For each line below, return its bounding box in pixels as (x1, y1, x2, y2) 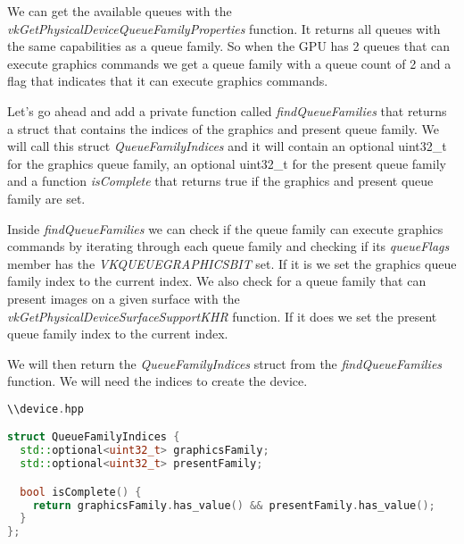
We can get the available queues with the (7, 2, 232, 20)
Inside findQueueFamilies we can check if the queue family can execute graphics (7, 219, 443, 238)
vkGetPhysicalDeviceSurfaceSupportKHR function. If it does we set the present (7, 306, 437, 325)
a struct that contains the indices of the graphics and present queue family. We (7, 119, 439, 138)
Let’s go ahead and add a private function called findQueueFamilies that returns (7, 101, 447, 120)
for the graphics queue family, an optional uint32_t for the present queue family (7, 154, 446, 172)
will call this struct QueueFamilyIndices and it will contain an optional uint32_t (7, 137, 447, 155)
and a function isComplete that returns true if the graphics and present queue (7, 172, 434, 190)
